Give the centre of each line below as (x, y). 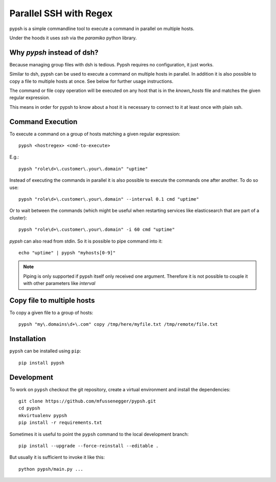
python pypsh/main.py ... (51, 469)
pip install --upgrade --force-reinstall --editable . (89, 446)
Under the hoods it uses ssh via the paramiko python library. (73, 38)
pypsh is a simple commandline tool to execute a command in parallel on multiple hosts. (102, 29)
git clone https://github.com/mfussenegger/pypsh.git (87, 401)
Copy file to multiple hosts (52, 300)
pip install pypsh (42, 363)
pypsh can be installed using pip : (45, 351)
